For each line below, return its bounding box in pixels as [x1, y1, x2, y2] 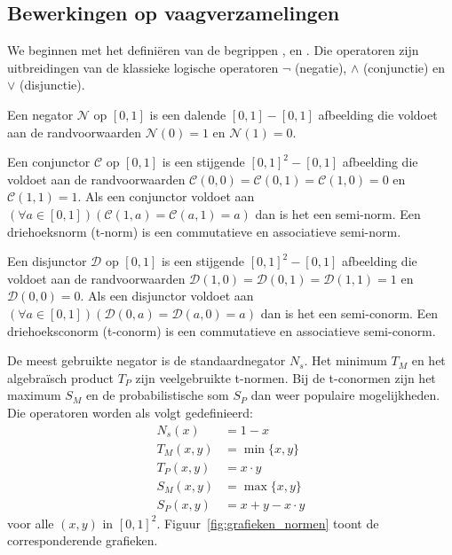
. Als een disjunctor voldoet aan [80, 286, 254, 305]
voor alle [7, 513, 54, 532]
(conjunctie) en [362, 58, 446, 76]
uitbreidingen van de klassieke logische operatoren [7, 58, 279, 76]
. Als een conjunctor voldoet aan [77, 187, 255, 206]
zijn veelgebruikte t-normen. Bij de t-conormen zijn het [135, 368, 436, 387]
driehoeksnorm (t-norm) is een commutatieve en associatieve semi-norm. [7, 222, 401, 240]
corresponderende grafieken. [7, 531, 158, 550]
